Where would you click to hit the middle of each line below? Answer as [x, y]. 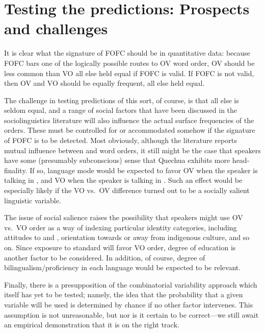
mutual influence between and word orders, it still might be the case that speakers [132, 150]
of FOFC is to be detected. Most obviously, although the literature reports [121, 140]
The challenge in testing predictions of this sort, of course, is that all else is [122, 100]
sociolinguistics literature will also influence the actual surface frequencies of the [129, 120]
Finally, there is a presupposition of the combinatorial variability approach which [131, 284]
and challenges [56, 28]
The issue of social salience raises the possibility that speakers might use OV [124, 217]
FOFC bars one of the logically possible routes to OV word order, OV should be [129, 63]
